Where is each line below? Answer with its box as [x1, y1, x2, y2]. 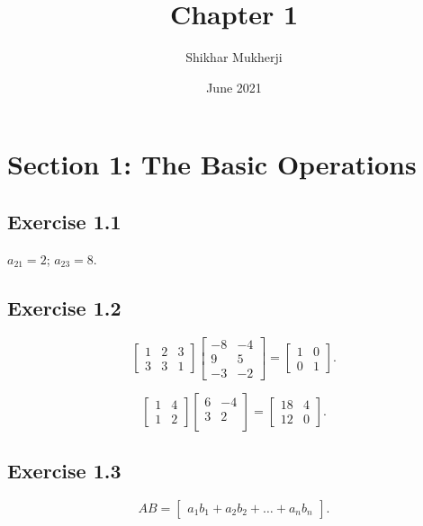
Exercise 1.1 [7, 207, 121, 235]
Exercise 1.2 [7, 293, 121, 321]
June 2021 [206, 77, 262, 96]
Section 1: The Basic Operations [7, 146, 417, 183]
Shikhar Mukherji [185, 48, 283, 67]
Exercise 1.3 [7, 456, 121, 484]
